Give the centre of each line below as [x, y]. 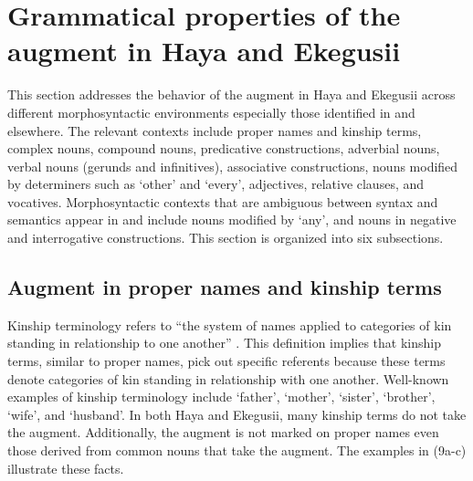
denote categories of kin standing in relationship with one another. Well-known [228, 378]
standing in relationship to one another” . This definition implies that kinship [224, 343]
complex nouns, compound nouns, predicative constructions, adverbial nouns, [224, 148]
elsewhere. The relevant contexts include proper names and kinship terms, [215, 130]
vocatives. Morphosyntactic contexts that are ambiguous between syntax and [223, 201]
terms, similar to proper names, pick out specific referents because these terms [226, 361]
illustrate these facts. [66, 468]
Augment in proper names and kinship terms [225, 287]
